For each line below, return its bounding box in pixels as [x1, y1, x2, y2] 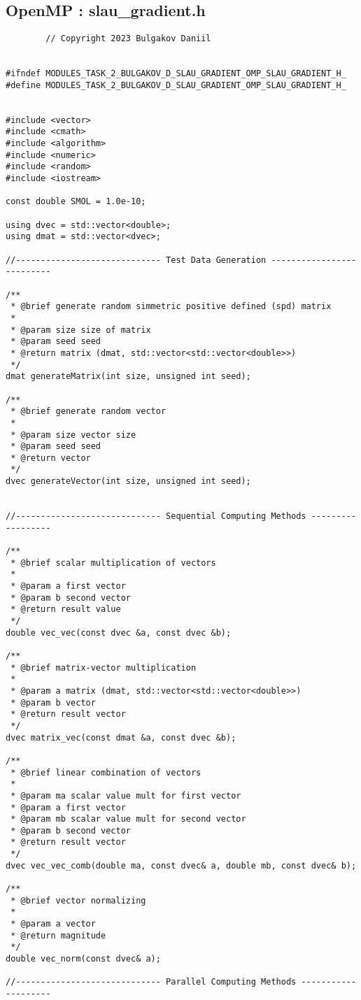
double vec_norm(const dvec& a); [6, 954, 161, 964]
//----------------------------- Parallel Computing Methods [6, 977, 297, 987]
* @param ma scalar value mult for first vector [10, 790, 241, 801]
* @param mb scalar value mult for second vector [10, 814, 246, 824]
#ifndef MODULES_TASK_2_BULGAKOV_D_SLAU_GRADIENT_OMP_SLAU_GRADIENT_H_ [6, 69, 346, 79]
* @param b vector [10, 697, 96, 708]
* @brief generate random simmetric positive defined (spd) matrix [10, 301, 332, 312]
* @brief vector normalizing [10, 895, 146, 906]
